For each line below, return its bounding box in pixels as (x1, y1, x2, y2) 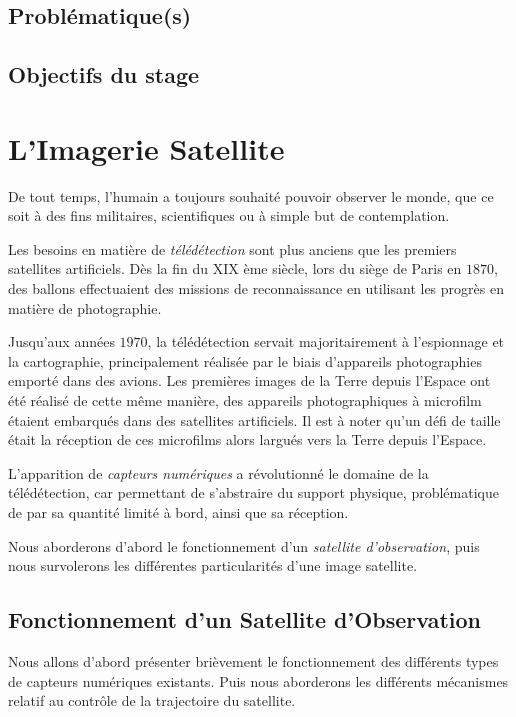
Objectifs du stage (8, 59, 200, 90)
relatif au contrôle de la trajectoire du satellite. (8, 690, 296, 711)
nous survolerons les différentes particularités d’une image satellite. (8, 555, 418, 576)
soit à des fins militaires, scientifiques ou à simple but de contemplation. (8, 205, 450, 226)
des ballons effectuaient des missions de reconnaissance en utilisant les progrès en (8, 278, 504, 299)
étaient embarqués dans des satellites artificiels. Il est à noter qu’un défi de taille (8, 409, 501, 430)
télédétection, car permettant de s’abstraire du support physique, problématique (8, 482, 499, 503)
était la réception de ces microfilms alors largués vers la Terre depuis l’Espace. (8, 429, 487, 450)
